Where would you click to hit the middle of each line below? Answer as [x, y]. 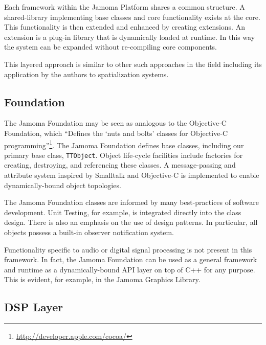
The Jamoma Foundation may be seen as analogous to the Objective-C [115, 123]
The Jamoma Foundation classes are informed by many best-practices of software [131, 202]
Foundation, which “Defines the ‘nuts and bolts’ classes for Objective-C [116, 133]
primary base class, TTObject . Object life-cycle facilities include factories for [124, 155]
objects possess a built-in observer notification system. [89, 232]
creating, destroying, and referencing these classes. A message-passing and [120, 165]
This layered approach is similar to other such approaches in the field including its [133, 64]
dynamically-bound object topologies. [63, 185]
